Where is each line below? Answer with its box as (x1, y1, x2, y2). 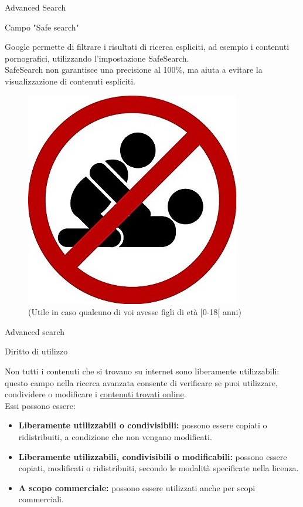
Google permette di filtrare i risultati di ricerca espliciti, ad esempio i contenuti (5, 40, 290, 53)
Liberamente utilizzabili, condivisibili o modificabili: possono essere (18, 450, 287, 462)
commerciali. (18, 493, 64, 505)
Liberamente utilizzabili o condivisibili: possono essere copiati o (18, 419, 267, 431)
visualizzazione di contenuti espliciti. (5, 75, 135, 87)
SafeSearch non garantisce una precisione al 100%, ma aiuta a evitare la (5, 63, 263, 76)
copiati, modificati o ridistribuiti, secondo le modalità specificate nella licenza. (18, 462, 299, 474)
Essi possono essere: (5, 399, 76, 411)
